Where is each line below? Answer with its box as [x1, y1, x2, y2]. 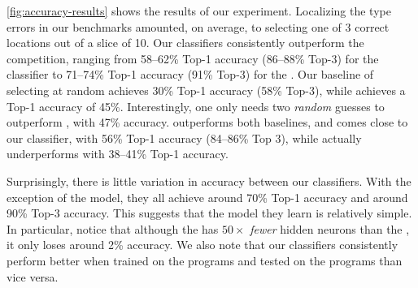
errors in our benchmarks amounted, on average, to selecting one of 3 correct [7, 18, 390, 35]
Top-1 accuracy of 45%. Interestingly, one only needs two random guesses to [7, 97, 385, 114]
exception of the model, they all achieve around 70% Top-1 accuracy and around [7, 188, 408, 205]
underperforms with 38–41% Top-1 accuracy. [7, 145, 229, 162]
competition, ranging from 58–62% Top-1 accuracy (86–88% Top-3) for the [7, 49, 379, 67]
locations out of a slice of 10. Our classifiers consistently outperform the [7, 34, 364, 51]
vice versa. [7, 268, 59, 285]
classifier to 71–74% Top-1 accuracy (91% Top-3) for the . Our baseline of [7, 66, 374, 83]
